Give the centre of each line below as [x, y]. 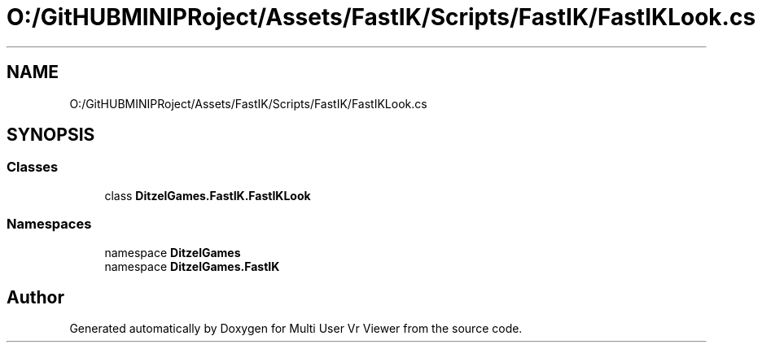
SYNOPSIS [51, 135]
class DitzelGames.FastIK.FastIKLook [208, 195]
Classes [33, 167]
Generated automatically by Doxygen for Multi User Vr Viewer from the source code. [296, 329]
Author [35, 297]
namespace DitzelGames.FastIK [192, 266]
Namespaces [49, 224]
